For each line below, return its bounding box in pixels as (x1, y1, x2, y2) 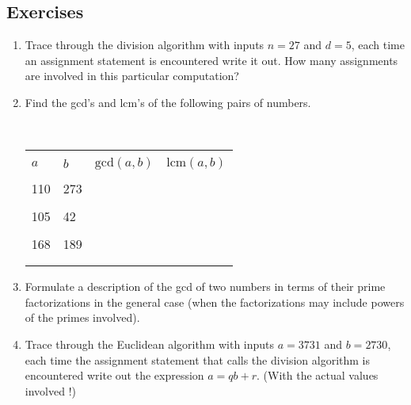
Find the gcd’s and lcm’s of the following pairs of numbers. (25, 94, 311, 110)
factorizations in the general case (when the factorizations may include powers (25, 293, 405, 310)
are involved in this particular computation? (25, 67, 239, 84)
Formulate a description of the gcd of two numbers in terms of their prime (25, 278, 386, 295)
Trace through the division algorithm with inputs (25, 36, 264, 53)
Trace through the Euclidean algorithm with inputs (25, 335, 275, 352)
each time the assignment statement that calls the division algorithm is (25, 351, 371, 368)
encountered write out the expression (25, 367, 204, 384)
